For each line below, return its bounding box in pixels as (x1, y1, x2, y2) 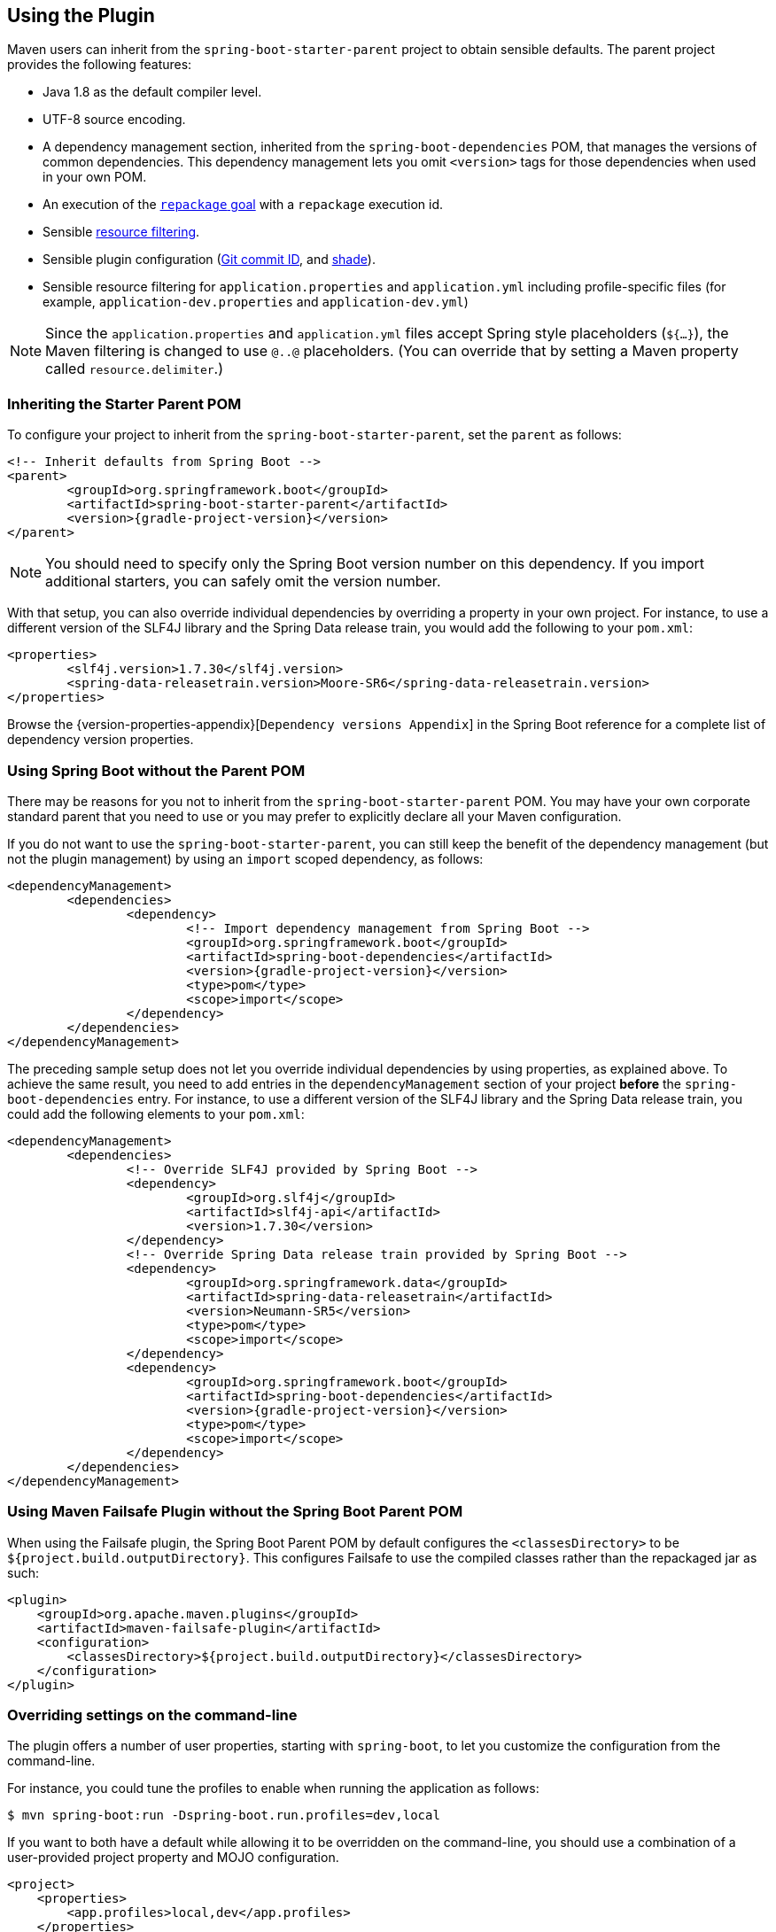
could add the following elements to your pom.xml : (7, 1106, 305, 1121)
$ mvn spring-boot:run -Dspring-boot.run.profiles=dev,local (7, 1808, 440, 1823)
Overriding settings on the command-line (7, 1706, 298, 1725)
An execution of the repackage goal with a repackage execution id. (43, 197, 444, 213)
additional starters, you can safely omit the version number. (45, 572, 441, 591)
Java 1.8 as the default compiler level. (43, 84, 262, 100)
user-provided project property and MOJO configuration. (7, 1850, 339, 1866)
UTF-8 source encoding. (43, 112, 186, 128)
